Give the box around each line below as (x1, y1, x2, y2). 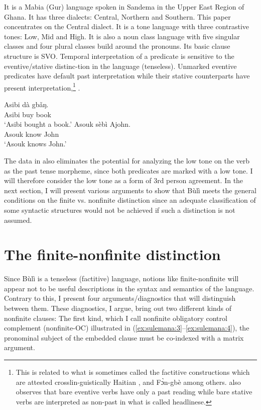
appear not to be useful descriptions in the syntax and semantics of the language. (4, 283, 254, 293)
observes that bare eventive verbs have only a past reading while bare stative (16, 386, 252, 397)
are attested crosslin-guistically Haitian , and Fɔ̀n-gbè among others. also (16, 376, 241, 387)
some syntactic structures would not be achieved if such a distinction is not (4, 204, 235, 215)
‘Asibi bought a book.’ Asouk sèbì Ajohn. (4, 119, 130, 129)
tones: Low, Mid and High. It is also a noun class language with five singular (4, 31, 240, 41)
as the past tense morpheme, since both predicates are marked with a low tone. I (4, 165, 253, 176)
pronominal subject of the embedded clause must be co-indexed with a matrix (4, 332, 244, 343)
